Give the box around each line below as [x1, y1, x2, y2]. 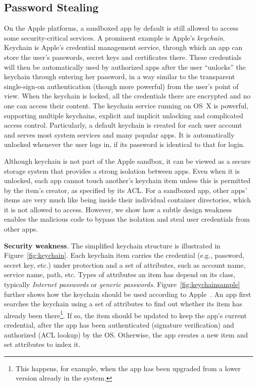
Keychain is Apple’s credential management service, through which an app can [4, 42, 243, 52]
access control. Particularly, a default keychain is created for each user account [4, 120, 242, 130]
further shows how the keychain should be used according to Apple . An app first [4, 289, 251, 299]
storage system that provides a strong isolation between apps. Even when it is [4, 165, 240, 176]
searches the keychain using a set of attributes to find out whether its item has [4, 298, 243, 309]
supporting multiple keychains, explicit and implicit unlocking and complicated [4, 110, 244, 120]
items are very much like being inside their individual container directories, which [4, 194, 251, 205]
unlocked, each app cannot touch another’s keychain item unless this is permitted [4, 175, 251, 186]
